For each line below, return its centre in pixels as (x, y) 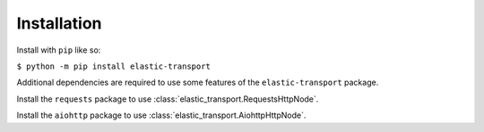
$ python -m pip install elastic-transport (113, 66)
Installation (59, 23)
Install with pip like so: (59, 50)
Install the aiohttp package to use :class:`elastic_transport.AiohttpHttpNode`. (161, 115)
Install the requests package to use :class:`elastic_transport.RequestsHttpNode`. (168, 99)
